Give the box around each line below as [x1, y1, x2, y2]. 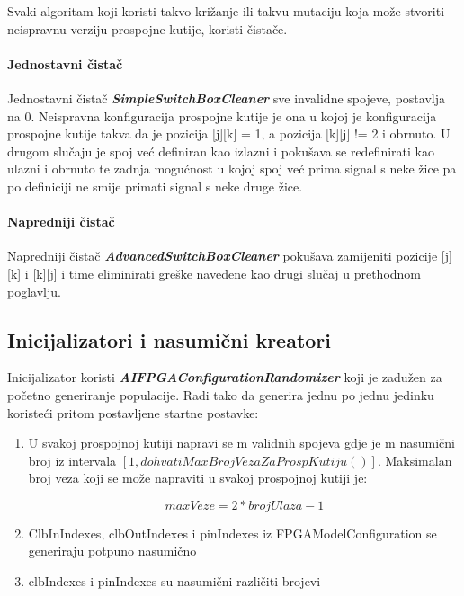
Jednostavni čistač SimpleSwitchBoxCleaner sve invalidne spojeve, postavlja [7, 88, 445, 107]
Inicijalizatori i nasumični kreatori [7, 325, 332, 353]
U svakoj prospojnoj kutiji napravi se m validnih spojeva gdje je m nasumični [28, 433, 455, 452]
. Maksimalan [377, 450, 452, 469]
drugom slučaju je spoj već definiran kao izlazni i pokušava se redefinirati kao [7, 141, 434, 160]
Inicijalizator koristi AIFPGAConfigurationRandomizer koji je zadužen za [7, 368, 442, 387]
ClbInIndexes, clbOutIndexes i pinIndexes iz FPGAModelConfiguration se [28, 523, 437, 542]
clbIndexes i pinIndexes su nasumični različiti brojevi [28, 572, 321, 591]
